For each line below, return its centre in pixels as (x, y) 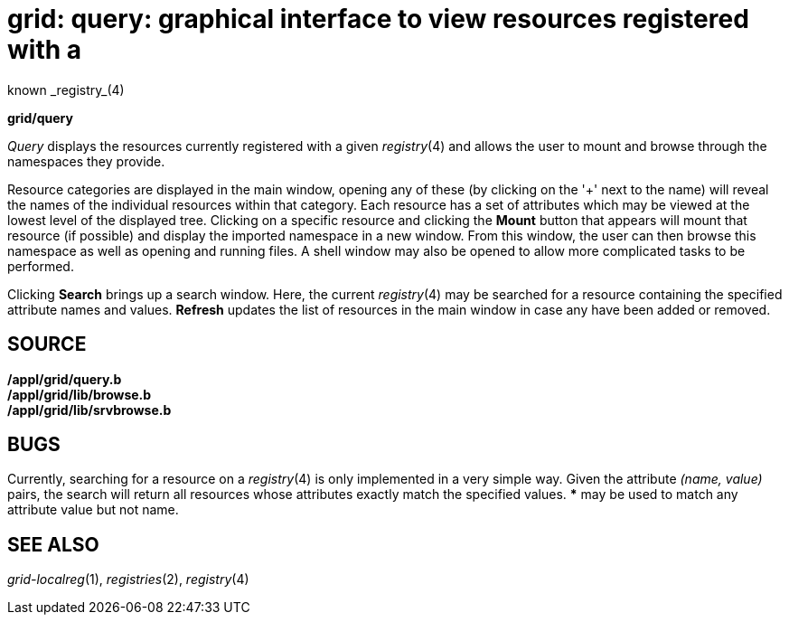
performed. (41, 266)
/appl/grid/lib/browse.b (80, 394)
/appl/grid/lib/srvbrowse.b (89, 410)
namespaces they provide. (86, 161)
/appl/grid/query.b (65, 379)
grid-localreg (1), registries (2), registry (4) (128, 580)
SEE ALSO (53, 544)
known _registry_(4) (66, 90)
